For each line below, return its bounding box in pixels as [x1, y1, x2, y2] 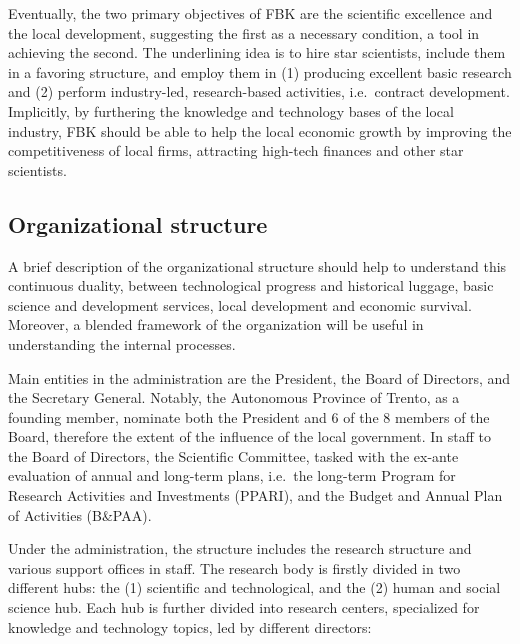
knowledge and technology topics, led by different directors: [8, 616, 372, 637]
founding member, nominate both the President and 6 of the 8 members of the [8, 406, 490, 427]
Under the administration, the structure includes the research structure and [8, 538, 472, 559]
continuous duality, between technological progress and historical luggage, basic [8, 275, 494, 296]
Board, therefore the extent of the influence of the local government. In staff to [8, 426, 492, 447]
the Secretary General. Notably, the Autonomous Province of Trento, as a [8, 387, 460, 408]
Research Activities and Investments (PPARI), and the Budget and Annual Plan [8, 485, 503, 506]
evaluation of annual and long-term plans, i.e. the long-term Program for [8, 465, 456, 486]
